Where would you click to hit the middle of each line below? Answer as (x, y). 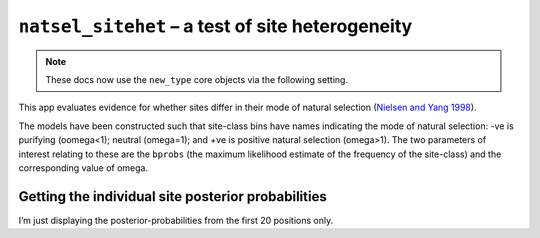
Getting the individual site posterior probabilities (172, 196)
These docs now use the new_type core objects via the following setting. (197, 79)
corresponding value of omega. (83, 167)
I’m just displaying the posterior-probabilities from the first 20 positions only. (176, 220)
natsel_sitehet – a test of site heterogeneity (215, 26)
